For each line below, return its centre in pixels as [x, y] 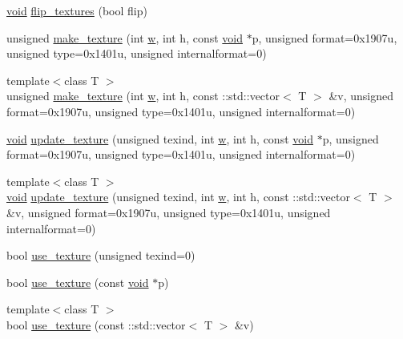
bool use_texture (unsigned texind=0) [101, 255]
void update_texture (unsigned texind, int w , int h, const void [160, 138]
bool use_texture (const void [78, 282]
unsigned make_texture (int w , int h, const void [125, 37]
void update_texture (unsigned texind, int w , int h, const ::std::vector [178, 197]
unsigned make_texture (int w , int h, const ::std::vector [143, 96]
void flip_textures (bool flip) [77, 10]
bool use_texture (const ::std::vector [96, 324]
